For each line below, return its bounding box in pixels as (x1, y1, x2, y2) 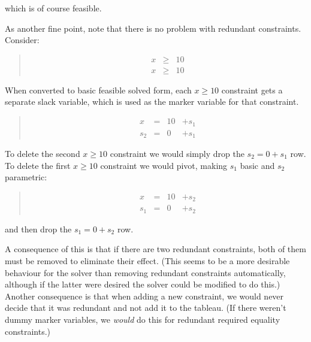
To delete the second (5, 147, 80, 159)
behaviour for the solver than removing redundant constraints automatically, (5, 266, 286, 279)
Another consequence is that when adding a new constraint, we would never (5, 289, 284, 302)
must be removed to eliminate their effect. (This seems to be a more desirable (5, 254, 290, 267)
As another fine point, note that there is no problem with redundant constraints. (5, 22, 301, 34)
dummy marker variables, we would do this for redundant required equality (5, 313, 280, 325)
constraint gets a (221, 83, 283, 96)
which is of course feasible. (5, 2, 102, 14)
